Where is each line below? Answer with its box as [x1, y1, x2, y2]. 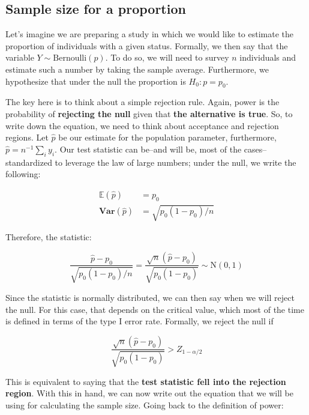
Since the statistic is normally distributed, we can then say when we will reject [5, 291, 295, 303]
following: [5, 168, 41, 180]
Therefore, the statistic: [5, 231, 92, 243]
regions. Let [5, 131, 49, 144]
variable [5, 51, 34, 64]
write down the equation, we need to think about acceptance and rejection [5, 119, 279, 132]
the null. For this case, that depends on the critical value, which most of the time [5, 303, 304, 315]
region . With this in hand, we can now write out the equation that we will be [5, 387, 293, 399]
